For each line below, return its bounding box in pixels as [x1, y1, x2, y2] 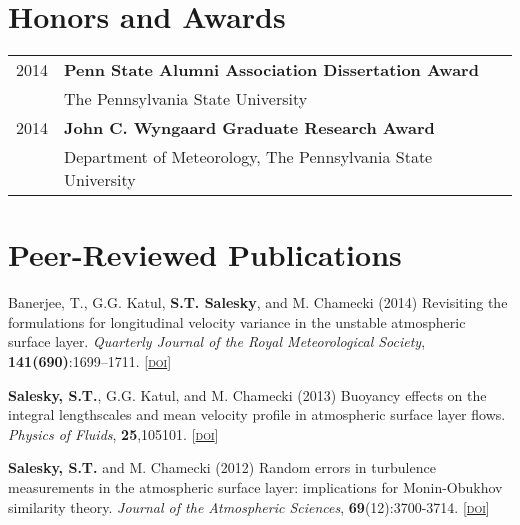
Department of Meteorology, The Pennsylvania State [64, 145, 433, 169]
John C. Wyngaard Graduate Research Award [64, 116, 435, 140]
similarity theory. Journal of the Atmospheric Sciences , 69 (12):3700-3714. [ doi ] [8, 496, 490, 517]
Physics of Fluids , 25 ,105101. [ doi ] [8, 423, 219, 444]
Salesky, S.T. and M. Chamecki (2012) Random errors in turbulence [8, 457, 436, 478]
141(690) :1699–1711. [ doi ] [8, 351, 172, 372]
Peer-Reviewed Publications [8, 234, 402, 275]
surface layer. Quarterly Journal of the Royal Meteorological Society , [8, 331, 426, 352]
